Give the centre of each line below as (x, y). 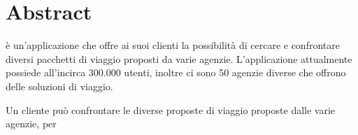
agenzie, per (31, 123)
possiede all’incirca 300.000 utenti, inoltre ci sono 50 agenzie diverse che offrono (176, 72)
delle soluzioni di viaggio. (59, 86)
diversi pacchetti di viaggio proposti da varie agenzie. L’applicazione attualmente (179, 58)
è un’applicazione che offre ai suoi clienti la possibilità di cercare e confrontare (173, 45)
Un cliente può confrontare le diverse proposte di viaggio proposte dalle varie (171, 109)
